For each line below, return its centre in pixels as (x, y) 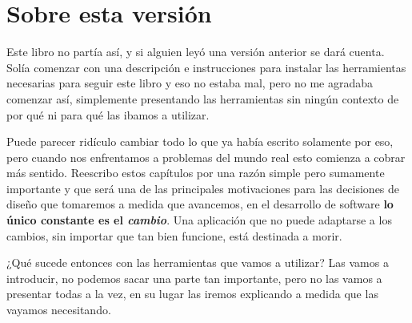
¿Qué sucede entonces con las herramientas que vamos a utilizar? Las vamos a (198, 262)
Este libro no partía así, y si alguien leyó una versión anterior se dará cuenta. (196, 52)
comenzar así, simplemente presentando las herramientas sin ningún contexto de (203, 98)
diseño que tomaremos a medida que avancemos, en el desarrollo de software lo (200, 204)
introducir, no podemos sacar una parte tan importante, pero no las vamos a (194, 278)
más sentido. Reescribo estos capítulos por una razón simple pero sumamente (196, 173)
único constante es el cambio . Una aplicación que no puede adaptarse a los (199, 220)
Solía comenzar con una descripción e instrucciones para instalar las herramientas (206, 67)
